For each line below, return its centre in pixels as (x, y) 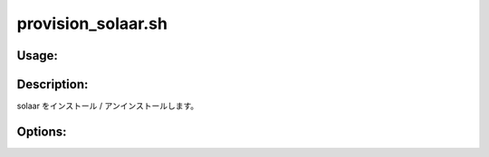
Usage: (38, 55)
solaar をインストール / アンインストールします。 (108, 106)
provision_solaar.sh (92, 23)
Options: (42, 131)
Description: (53, 84)
